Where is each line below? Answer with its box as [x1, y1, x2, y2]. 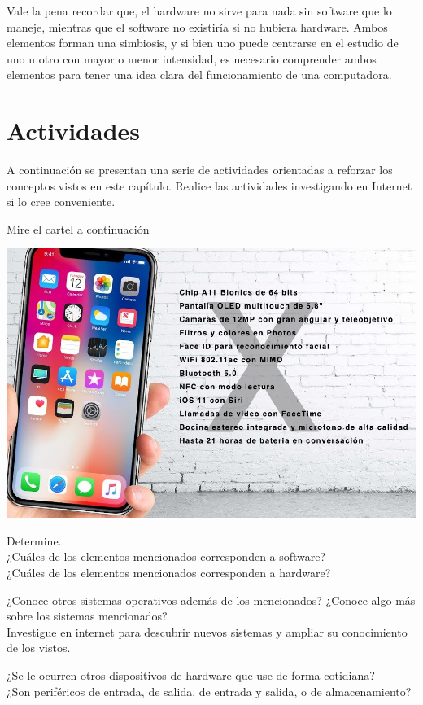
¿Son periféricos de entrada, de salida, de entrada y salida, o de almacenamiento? [7, 682, 412, 699]
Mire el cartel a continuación [7, 220, 150, 237]
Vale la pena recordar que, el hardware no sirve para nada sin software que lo [7, 2, 392, 19]
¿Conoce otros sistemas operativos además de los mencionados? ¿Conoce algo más [7, 591, 416, 608]
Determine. [7, 532, 62, 549]
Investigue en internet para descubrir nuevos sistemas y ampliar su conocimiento [7, 623, 408, 640]
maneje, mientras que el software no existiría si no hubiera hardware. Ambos [7, 18, 388, 35]
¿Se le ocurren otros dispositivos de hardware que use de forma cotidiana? [7, 667, 375, 684]
